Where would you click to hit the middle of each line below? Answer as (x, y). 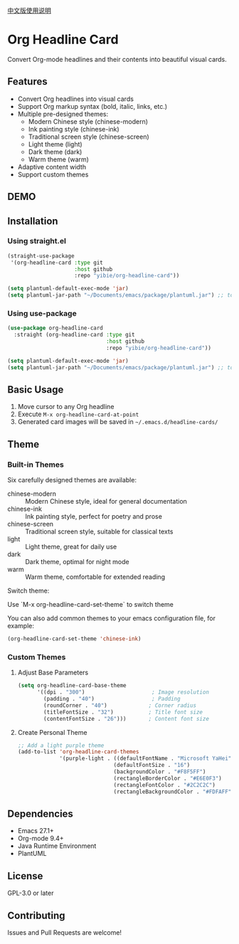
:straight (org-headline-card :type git (74, 335)
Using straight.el (37, 241)
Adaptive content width (52, 166)
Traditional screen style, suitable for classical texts (99, 531)
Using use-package (42, 313)
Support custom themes (53, 174)
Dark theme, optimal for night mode (77, 562)
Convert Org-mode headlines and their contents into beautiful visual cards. (117, 59)
